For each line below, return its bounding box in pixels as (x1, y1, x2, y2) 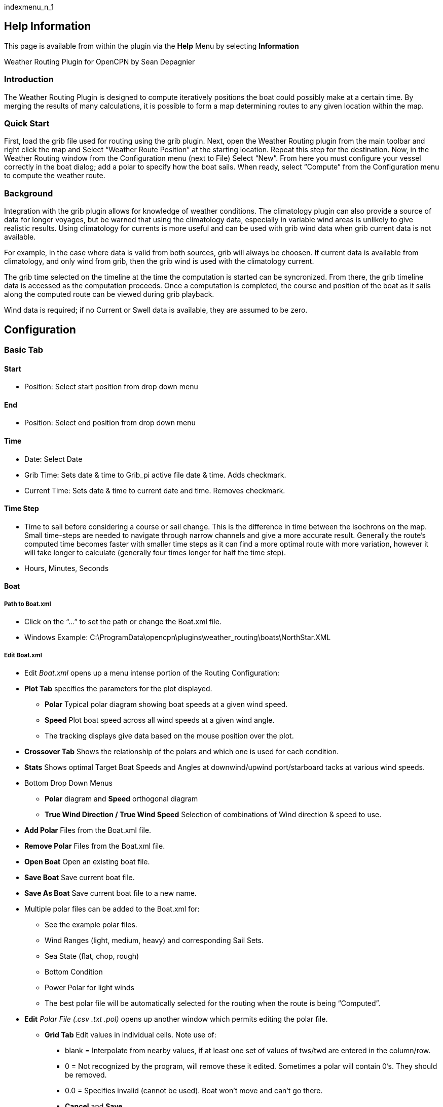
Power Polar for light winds (45, 983, 134, 992)
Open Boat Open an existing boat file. (24, 857, 150, 866)
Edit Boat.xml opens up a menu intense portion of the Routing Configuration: (24, 668, 280, 677)
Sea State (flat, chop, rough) (45, 951, 139, 960)
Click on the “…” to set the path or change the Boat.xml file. (24, 617, 221, 626)
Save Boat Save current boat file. (24, 873, 135, 882)
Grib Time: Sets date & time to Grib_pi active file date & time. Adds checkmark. (24, 470, 286, 479)
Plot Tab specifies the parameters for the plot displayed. (24, 684, 212, 693)
